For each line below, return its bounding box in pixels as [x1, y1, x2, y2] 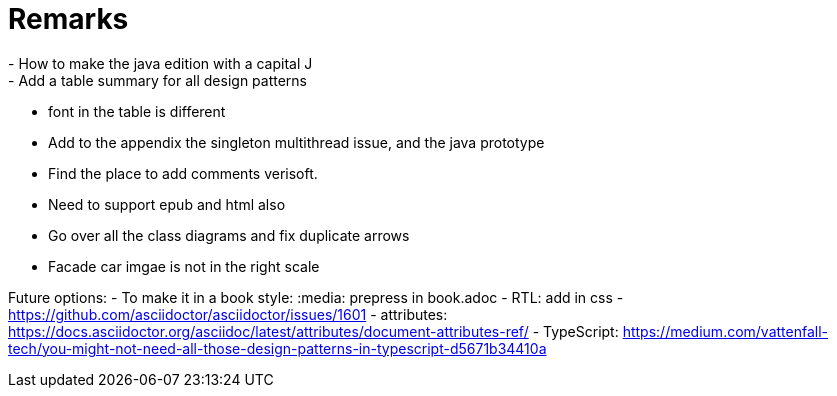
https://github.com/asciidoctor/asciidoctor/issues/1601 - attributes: [8, 305, 448, 323]
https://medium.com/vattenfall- [622, 322, 829, 340]
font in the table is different [48, 102, 226, 120]
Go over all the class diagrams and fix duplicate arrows [48, 226, 410, 244]
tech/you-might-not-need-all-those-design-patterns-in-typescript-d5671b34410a [8, 339, 547, 357]
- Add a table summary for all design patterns [8, 71, 308, 89]
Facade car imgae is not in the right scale [48, 257, 320, 275]
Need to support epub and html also [48, 195, 286, 213]
